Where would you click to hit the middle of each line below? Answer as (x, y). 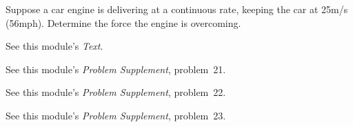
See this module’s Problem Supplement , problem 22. (116, 92)
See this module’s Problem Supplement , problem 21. (116, 69)
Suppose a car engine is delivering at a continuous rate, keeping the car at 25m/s (177, 9)
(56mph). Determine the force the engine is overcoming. (123, 22)
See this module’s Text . (54, 46)
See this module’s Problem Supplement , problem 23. (116, 115)
